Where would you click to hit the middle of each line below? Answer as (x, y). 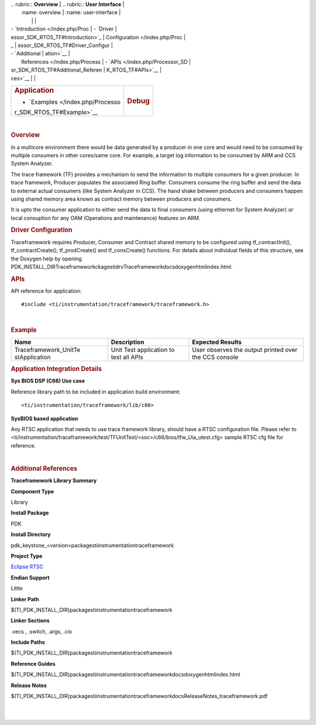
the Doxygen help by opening (46, 259)
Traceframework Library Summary (54, 480)
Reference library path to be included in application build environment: (96, 392)
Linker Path (25, 599)
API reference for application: (46, 291)
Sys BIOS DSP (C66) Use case (48, 381)
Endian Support (30, 577)
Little (17, 588)
